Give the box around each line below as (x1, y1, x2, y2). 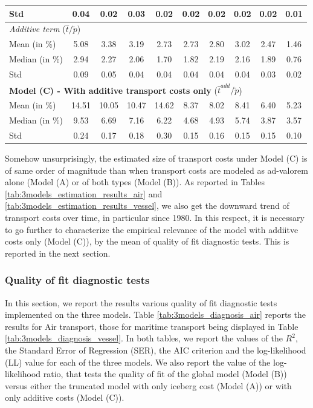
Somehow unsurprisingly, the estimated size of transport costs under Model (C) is (5, 152, 308, 165)
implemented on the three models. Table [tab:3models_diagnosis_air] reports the (5, 308, 306, 321)
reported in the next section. (5, 246, 111, 259)
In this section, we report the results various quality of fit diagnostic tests (5, 296, 277, 309)
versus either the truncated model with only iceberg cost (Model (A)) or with (5, 379, 292, 392)
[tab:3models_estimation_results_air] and (5, 187, 163, 200)
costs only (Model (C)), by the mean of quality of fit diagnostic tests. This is (5, 235, 289, 248)
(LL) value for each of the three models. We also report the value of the (5, 355, 271, 368)
